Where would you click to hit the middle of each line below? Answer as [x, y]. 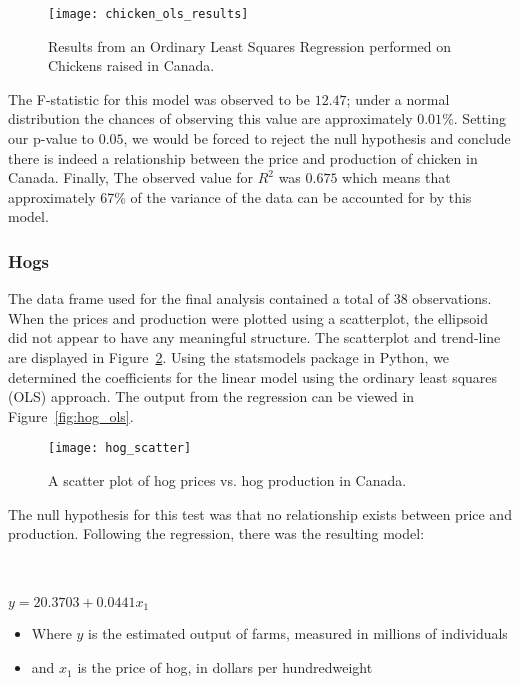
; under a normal [398, 98]
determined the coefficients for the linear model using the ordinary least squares [253, 376]
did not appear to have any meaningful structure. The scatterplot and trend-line [254, 337]
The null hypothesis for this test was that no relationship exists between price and [260, 513]
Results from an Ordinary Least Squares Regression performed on [250, 45]
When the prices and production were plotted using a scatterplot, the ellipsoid [248, 317]
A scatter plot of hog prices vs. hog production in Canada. [227, 480]
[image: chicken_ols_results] [148, 14]
